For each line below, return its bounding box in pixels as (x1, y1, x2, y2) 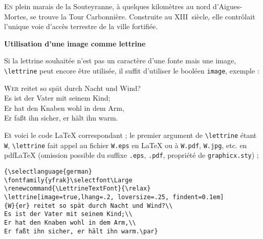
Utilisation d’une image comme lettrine (4, 38, 146, 49)
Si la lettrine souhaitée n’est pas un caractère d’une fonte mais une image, (4, 55, 236, 66)
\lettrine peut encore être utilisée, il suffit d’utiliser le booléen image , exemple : (4, 65, 259, 76)
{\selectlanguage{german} (4, 168, 92, 175)
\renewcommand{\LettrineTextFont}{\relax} (4, 185, 151, 193)
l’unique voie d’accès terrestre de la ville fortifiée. (4, 21, 158, 32)
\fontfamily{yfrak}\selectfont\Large (4, 176, 133, 184)
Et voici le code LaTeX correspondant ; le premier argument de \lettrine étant (4, 130, 257, 140)
